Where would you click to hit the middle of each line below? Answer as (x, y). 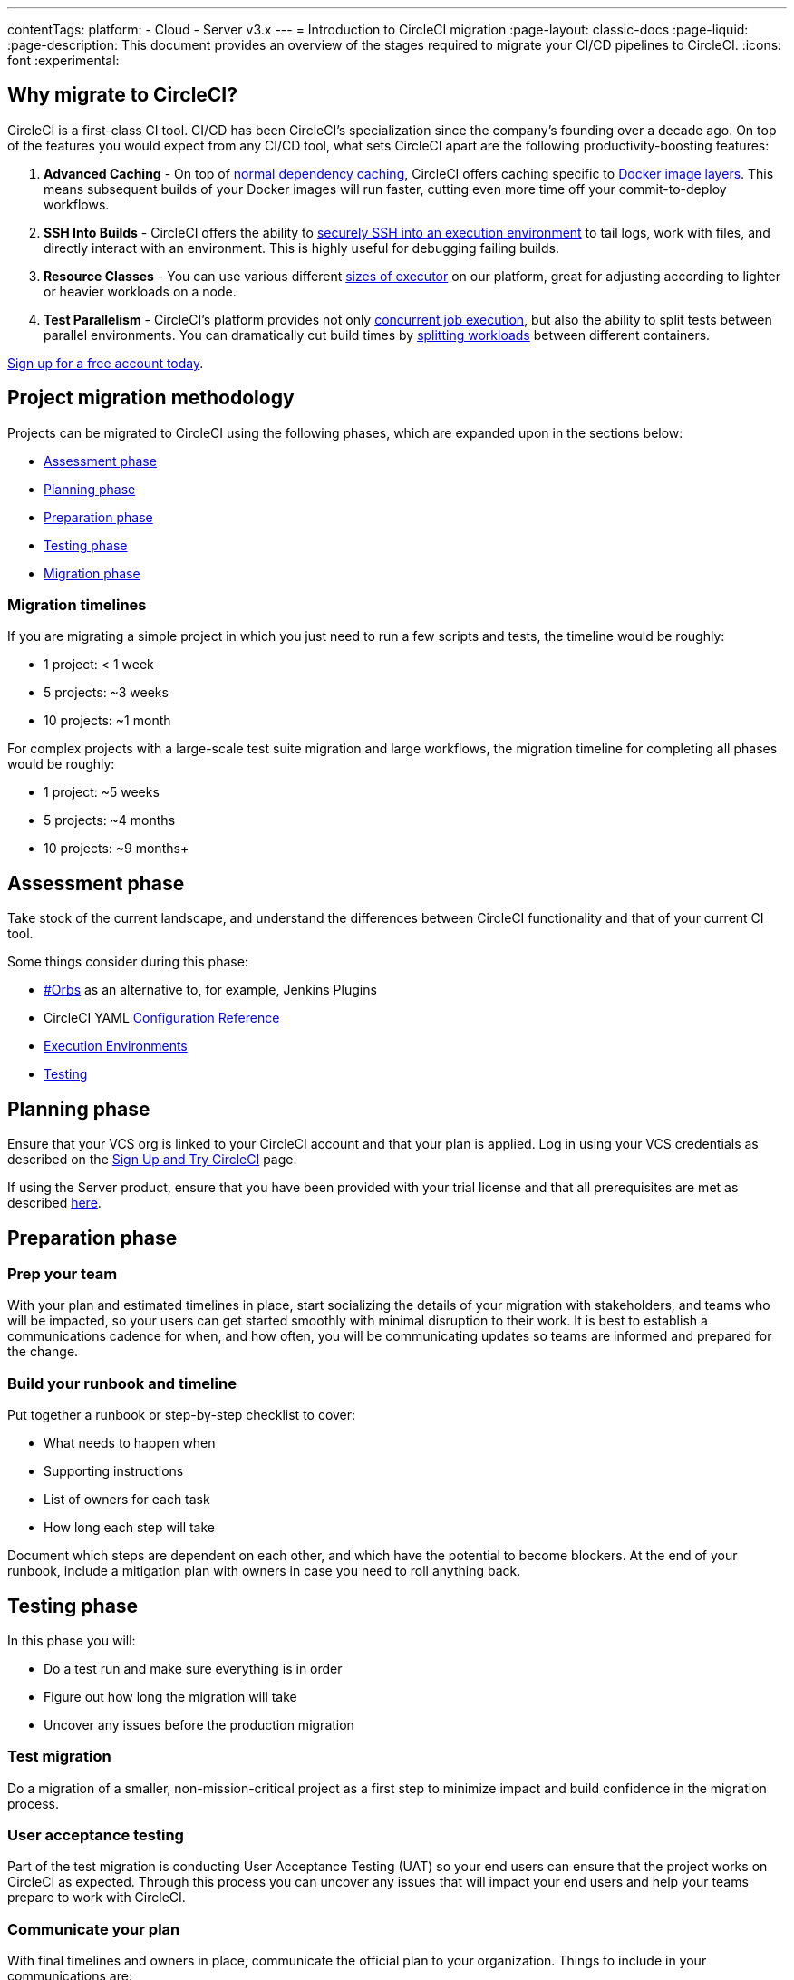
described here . (54, 1203)
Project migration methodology (151, 398)
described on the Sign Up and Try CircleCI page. (152, 1160)
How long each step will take (130, 1528)
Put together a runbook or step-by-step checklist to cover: (182, 1415)
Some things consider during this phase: (128, 962)
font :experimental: (63, 60)
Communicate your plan (94, 1929)
